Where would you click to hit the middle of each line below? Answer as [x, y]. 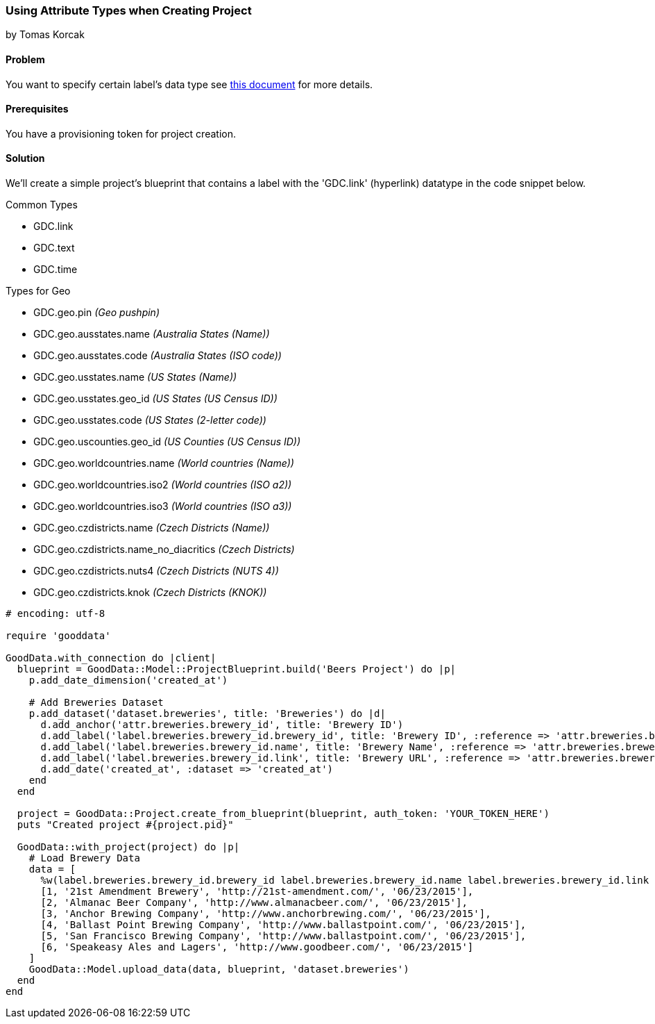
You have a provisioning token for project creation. [121, 133]
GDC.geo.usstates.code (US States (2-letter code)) [150, 420]
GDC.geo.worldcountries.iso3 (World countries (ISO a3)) [163, 506]
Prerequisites [37, 109]
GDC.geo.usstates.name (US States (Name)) [135, 377]
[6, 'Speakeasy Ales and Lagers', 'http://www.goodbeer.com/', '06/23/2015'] [257, 947]
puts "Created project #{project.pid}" [125, 825]
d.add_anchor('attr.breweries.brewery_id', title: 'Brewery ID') [222, 725]
